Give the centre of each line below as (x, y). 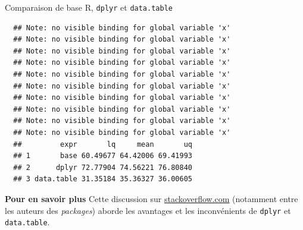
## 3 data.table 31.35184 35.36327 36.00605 (103, 179)
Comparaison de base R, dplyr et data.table (89, 7)
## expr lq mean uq (103, 144)
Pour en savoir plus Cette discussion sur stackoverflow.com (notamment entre (151, 198)
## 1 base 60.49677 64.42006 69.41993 (103, 156)
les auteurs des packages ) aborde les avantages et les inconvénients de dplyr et (148, 210)
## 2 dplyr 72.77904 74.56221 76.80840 (103, 167)
